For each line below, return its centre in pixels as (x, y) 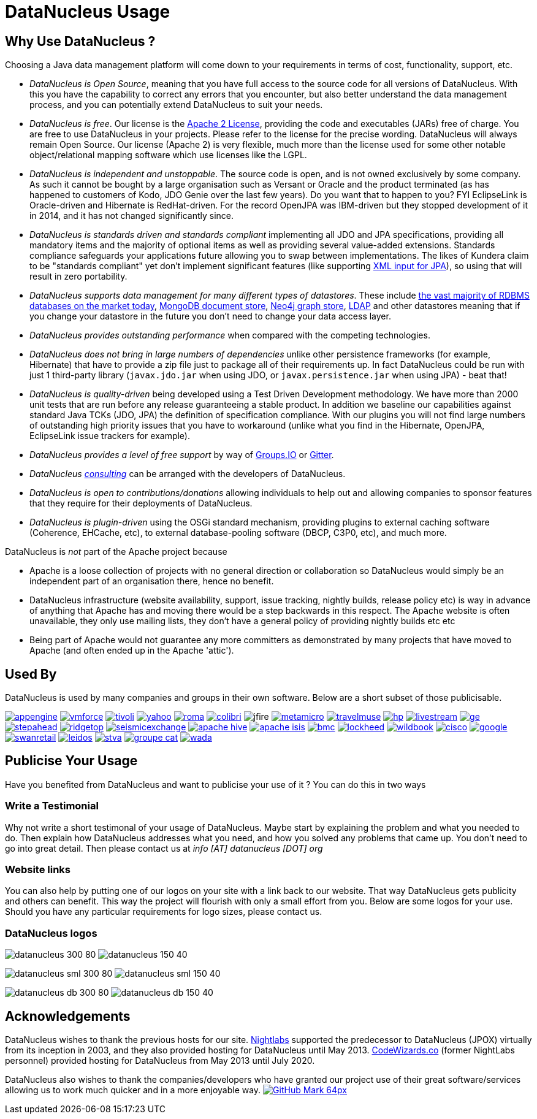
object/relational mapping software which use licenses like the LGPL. (168, 155)
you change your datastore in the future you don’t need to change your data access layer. (210, 316)
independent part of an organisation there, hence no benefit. (152, 581)
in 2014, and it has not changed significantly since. (132, 216)
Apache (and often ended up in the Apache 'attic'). (132, 651)
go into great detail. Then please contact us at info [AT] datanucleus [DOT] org (164, 848)
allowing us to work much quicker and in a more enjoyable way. (133, 1090)
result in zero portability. (78, 277)
